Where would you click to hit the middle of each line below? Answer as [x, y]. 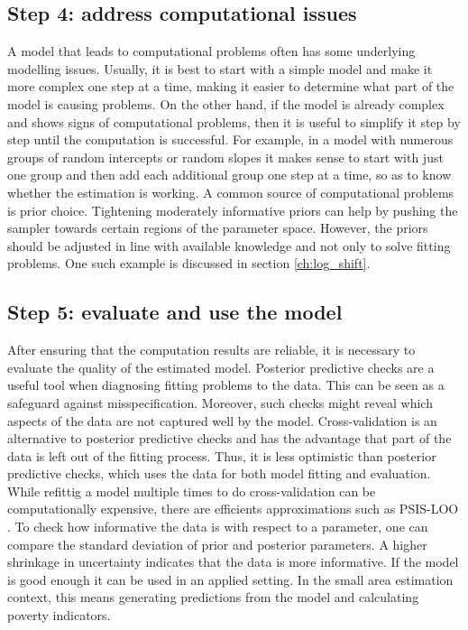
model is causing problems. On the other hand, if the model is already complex [226, 103]
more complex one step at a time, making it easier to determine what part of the [231, 86]
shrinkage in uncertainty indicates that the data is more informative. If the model [233, 562]
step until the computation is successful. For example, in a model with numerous [230, 139]
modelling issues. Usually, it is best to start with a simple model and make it [220, 68]
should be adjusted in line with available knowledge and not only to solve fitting [229, 245]
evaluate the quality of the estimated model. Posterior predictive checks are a [221, 367]
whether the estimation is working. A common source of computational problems [231, 192]
